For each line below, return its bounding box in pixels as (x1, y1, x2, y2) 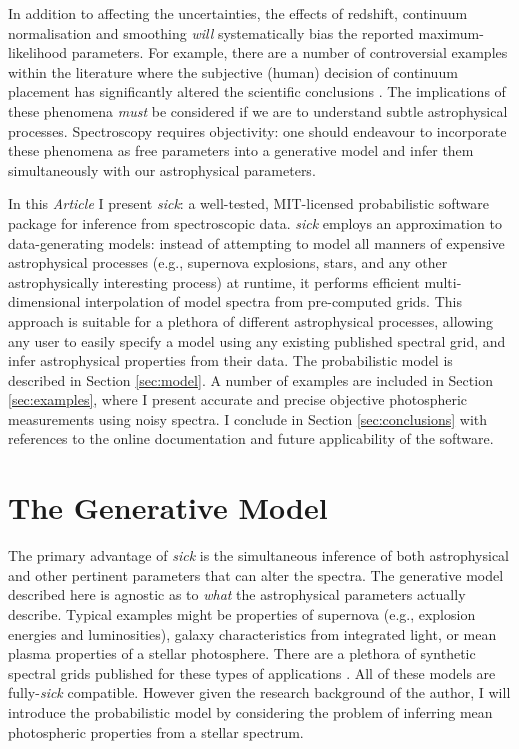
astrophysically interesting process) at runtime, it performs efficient (8, 271, 420, 292)
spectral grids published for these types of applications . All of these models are (8, 662, 496, 683)
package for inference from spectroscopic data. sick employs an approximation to (8, 212, 502, 233)
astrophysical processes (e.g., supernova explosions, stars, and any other (8, 252, 448, 273)
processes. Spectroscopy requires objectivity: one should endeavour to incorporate (8, 120, 507, 141)
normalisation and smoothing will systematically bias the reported (8, 22, 414, 43)
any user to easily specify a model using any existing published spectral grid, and (8, 330, 506, 351)
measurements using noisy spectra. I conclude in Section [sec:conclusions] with (8, 408, 488, 429)
